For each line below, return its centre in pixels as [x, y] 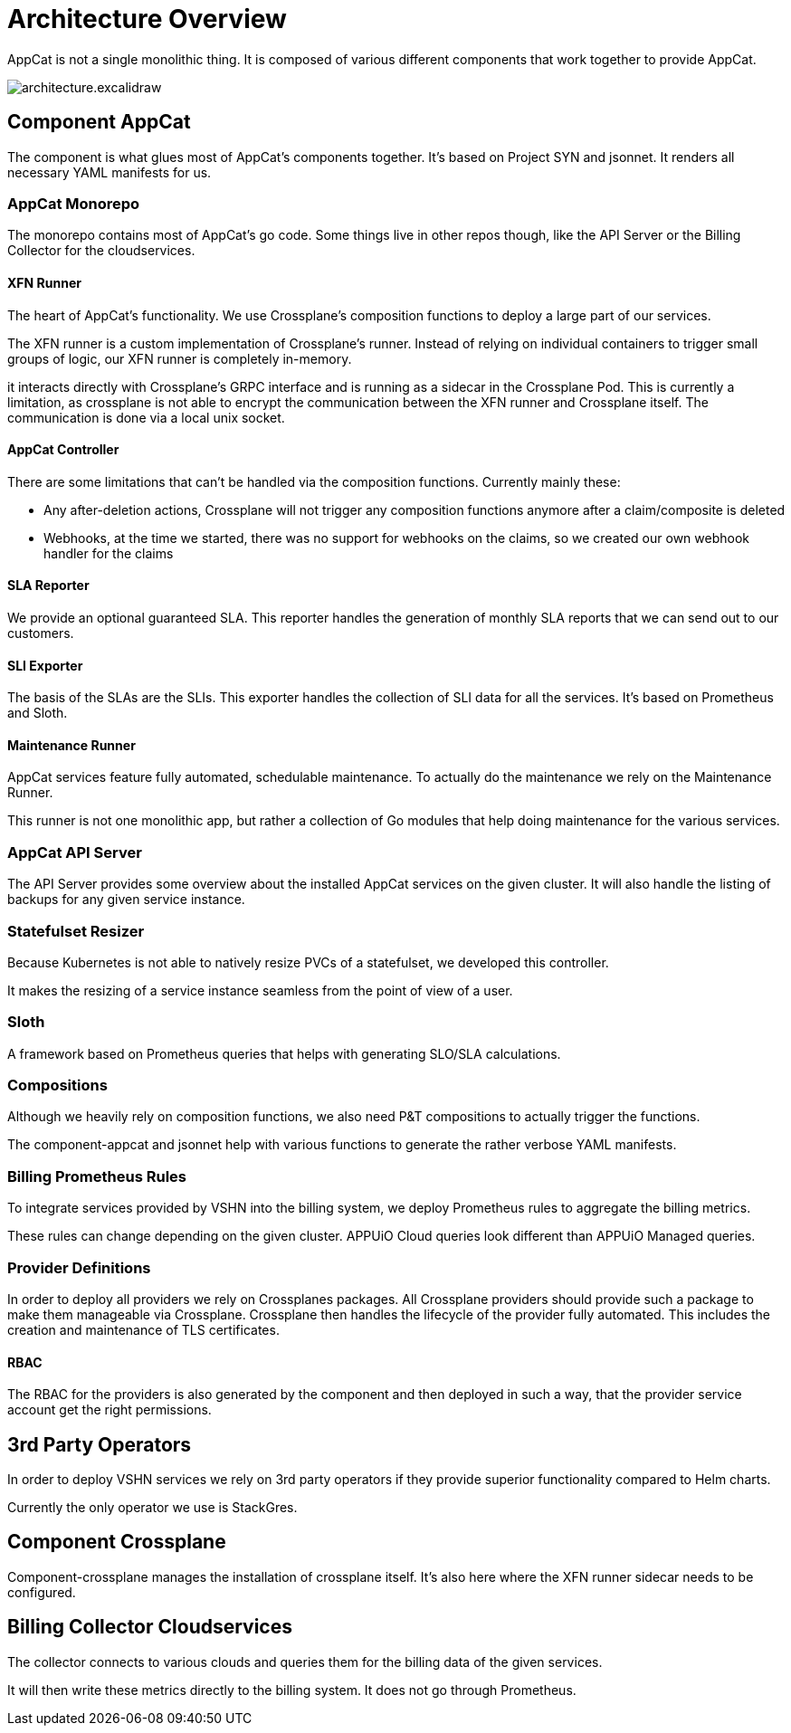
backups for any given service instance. [126, 900]
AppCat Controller [63, 450]
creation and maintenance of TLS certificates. [143, 1329]
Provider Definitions [79, 1267]
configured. [42, 1592]
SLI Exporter [45, 665]
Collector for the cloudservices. [101, 251]
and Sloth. [38, 713]
